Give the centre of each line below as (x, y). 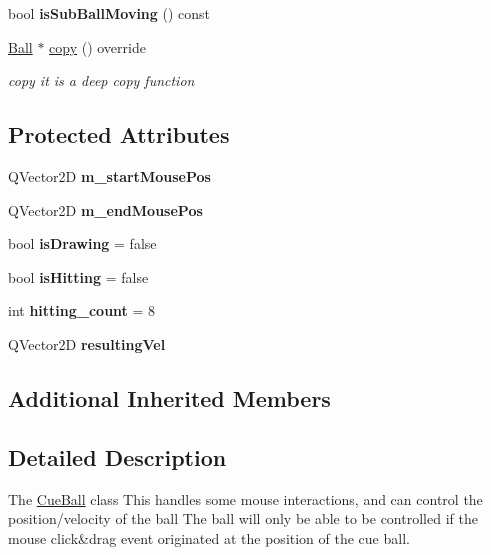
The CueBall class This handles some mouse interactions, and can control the (245, 498)
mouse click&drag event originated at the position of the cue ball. (209, 537)
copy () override (97, 46)
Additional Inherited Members (169, 397)
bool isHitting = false (78, 276)
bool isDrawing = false (82, 243)
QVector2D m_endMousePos (105, 209)
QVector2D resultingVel (87, 343)
